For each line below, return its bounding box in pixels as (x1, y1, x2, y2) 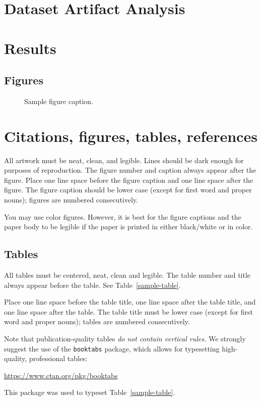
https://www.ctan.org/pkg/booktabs (4, 370, 118, 380)
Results (4, 37, 56, 58)
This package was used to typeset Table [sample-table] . (4, 387, 175, 397)
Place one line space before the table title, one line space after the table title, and (4, 296, 256, 307)
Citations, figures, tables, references (4, 125, 257, 146)
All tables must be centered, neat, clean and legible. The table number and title (4, 270, 251, 280)
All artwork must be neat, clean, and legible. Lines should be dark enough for (4, 155, 244, 165)
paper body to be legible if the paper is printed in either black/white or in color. (4, 221, 253, 232)
